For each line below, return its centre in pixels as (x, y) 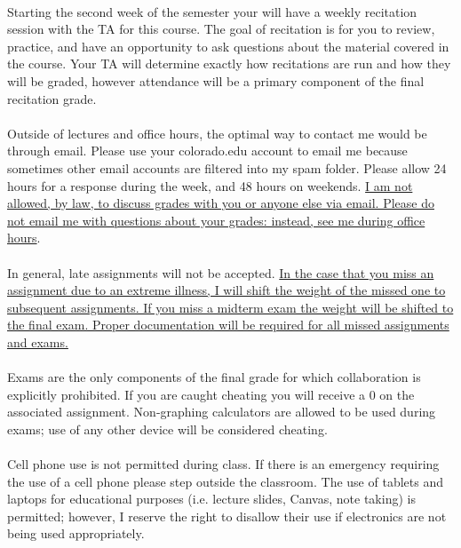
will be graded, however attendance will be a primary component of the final (216, 80)
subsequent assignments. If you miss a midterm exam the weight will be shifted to (230, 307)
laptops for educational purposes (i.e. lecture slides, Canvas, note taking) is (211, 499)
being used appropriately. (76, 533)
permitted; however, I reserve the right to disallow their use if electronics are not (227, 516)
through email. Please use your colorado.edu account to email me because (207, 151)
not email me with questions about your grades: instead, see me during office (216, 220)
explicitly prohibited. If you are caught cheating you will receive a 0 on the (211, 394)
